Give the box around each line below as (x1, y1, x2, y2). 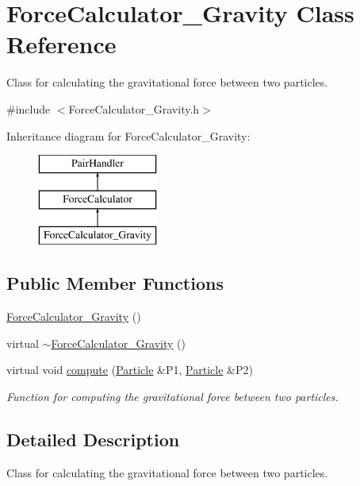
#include (6, 100, 51, 117)
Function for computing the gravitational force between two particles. (6, 388, 339, 405)
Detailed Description (6, 427, 180, 452)
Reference (6, 28, 117, 60)
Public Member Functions (6, 271, 224, 295)
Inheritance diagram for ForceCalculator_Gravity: (6, 127, 251, 144)
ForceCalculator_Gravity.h (68, 100, 200, 117)
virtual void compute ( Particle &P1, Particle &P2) (6, 361, 253, 378)
